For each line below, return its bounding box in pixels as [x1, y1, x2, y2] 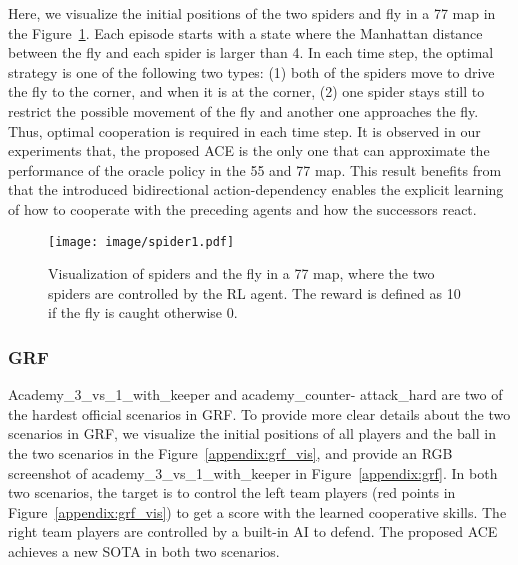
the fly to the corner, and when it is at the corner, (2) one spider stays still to [8, 81, 485, 102]
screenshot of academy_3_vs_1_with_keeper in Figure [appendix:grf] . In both [8, 462, 498, 483]
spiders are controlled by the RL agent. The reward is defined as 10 [48, 282, 461, 303]
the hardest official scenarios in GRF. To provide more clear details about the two [8, 403, 511, 424]
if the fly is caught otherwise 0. [48, 302, 238, 323]
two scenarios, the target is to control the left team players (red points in [8, 482, 456, 503]
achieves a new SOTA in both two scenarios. [8, 540, 280, 561]
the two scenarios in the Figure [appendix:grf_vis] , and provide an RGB [8, 442, 453, 463]
